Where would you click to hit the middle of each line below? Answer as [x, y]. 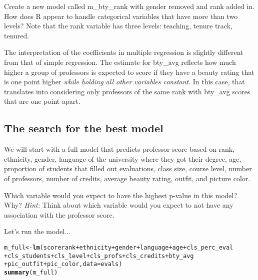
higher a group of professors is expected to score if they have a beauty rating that [129, 72]
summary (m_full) [31, 272]
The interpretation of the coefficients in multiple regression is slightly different [124, 52]
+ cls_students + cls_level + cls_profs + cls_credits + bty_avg [99, 256]
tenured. [17, 35]
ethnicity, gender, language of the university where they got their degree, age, [123, 158]
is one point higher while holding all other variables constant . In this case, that [124, 82]
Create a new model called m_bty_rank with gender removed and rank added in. [129, 6]
